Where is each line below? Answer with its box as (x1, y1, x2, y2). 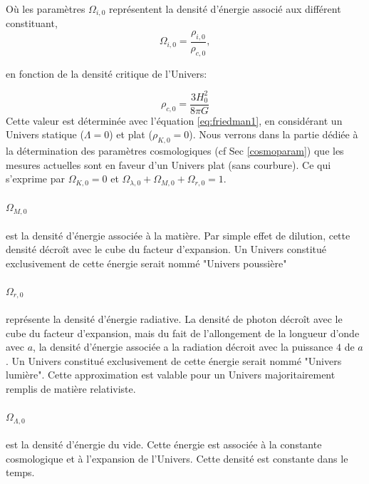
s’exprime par (6, 171, 65, 186)
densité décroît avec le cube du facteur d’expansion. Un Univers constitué (6, 242, 326, 257)
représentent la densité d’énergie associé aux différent (109, 1, 341, 16)
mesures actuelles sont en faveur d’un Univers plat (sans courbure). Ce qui (6, 157, 331, 172)
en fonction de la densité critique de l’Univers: (6, 66, 207, 81)
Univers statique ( (6, 127, 84, 142)
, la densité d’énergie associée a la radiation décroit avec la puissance (33, 339, 333, 354)
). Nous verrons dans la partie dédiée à (189, 127, 358, 142)
